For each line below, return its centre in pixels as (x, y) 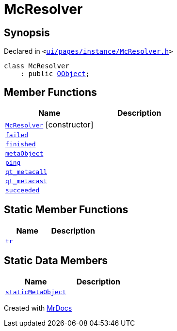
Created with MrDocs (38, 308)
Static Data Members (56, 261)
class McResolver (37, 66)
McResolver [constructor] (49, 125)
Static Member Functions (66, 210)
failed (17, 135)
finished (21, 144)
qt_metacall (26, 172)
